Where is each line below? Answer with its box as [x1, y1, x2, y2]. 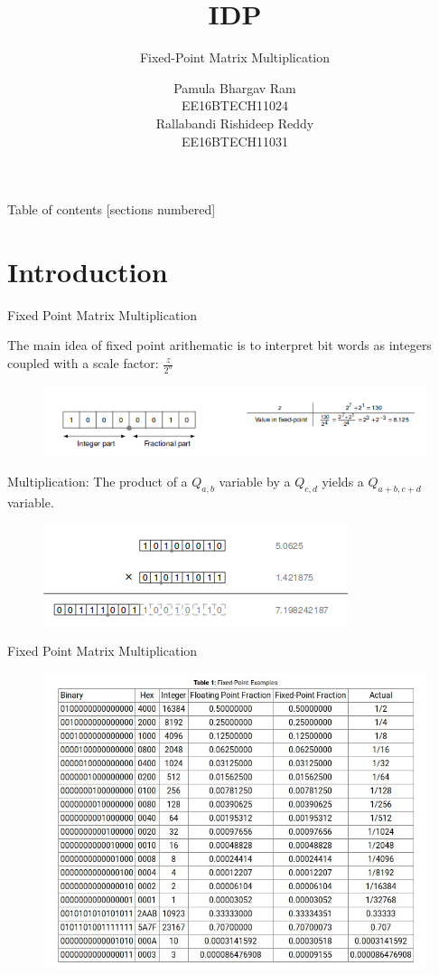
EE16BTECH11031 [181, 131, 289, 150]
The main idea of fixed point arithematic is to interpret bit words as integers [7, 336, 432, 355]
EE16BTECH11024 [181, 96, 289, 115]
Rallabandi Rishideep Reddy [155, 113, 314, 132]
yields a [322, 471, 364, 490]
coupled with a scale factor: [7, 354, 159, 372]
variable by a [219, 471, 291, 490]
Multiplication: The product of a [7, 471, 188, 490]
